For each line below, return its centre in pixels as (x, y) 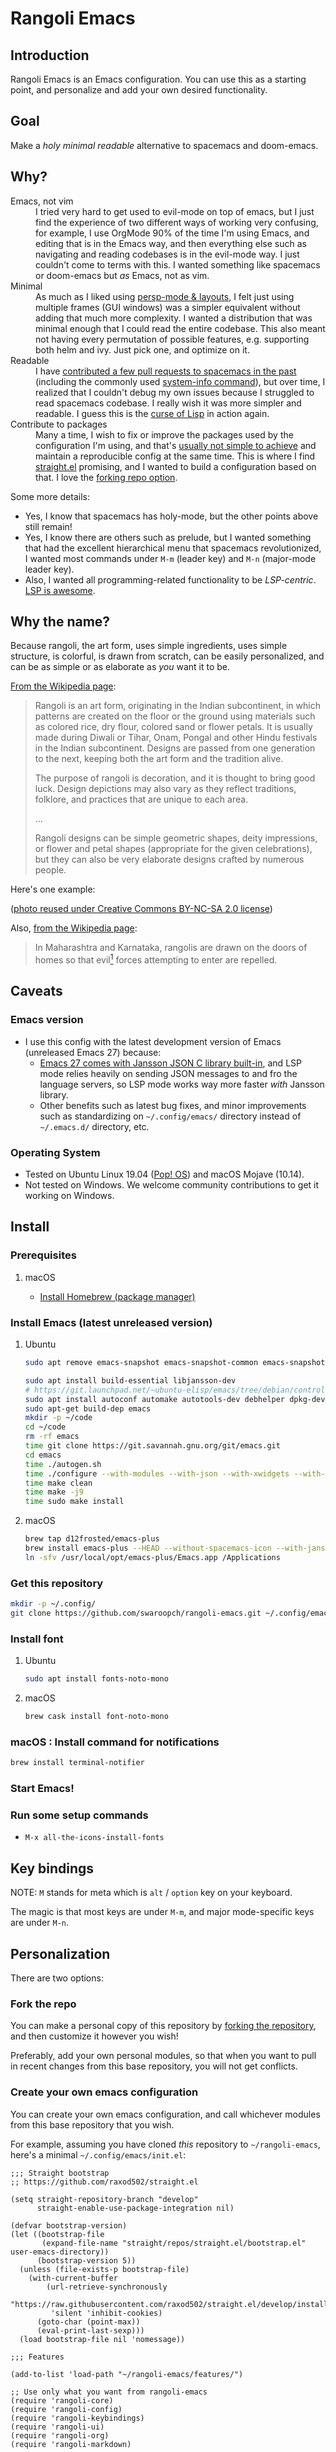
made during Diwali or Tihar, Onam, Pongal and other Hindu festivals (176, 738)
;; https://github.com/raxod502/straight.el (104, 2182)
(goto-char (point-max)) (88, 2322)
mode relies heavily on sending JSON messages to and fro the (168, 1073)
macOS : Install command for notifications (115, 1742)
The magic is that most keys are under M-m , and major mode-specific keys (162, 1912)
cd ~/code (45, 1427)
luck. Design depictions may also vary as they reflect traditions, (165, 789)
